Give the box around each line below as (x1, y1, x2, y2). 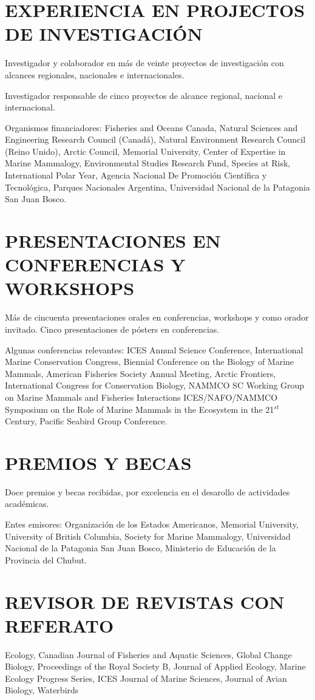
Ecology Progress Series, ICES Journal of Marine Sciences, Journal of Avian (5, 671, 287, 684)
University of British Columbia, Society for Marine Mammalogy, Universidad (5, 529, 291, 542)
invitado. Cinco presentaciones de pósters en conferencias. (5, 322, 220, 335)
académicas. (5, 497, 49, 510)
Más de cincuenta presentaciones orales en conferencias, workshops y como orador (5, 311, 309, 324)
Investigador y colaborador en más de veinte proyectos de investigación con (5, 56, 284, 69)
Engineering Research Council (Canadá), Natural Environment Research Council (5, 133, 306, 146)
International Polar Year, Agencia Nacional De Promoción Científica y (5, 169, 267, 182)
